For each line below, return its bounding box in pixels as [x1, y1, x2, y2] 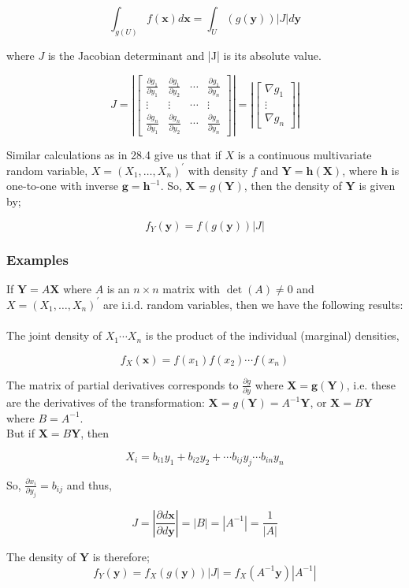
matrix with [162, 280, 221, 296]
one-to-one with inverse [6, 177, 119, 194]
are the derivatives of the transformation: [6, 394, 205, 411]
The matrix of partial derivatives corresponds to [6, 376, 239, 393]
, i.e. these [346, 376, 396, 393]
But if [6, 425, 35, 441]
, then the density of [244, 177, 342, 194]
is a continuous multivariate [237, 146, 372, 162]
